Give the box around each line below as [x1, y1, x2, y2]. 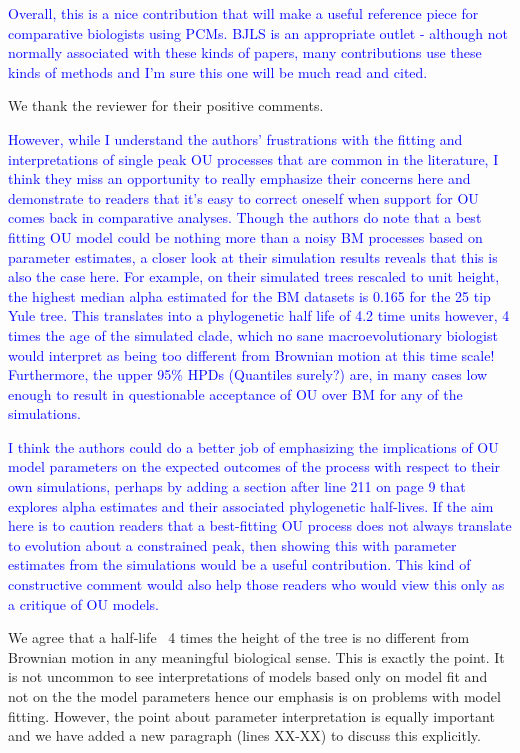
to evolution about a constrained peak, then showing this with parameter [8, 534, 457, 555]
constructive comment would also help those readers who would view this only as [8, 574, 505, 595]
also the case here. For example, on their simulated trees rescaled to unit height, [8, 266, 500, 287]
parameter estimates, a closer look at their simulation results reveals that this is [8, 246, 498, 267]
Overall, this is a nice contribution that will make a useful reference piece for [8, 3, 479, 23]
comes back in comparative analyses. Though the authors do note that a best [8, 207, 482, 228]
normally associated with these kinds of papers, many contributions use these [8, 42, 482, 63]
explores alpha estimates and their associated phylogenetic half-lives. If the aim [8, 495, 494, 516]
